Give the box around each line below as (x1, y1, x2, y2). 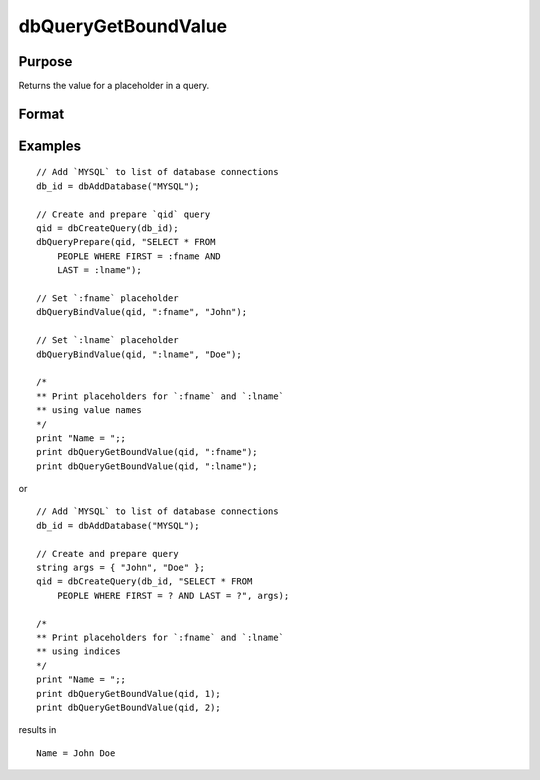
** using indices (36, 646, 121, 657)
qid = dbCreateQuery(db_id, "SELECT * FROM (36, 576, 253, 587)
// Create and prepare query (36, 548, 179, 559)
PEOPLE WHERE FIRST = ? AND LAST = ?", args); (56, 590, 290, 601)
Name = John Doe (36, 747, 116, 759)
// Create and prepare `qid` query (36, 208, 211, 220)
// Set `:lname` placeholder (36, 335, 179, 346)
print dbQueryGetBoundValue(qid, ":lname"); (36, 460, 259, 472)
